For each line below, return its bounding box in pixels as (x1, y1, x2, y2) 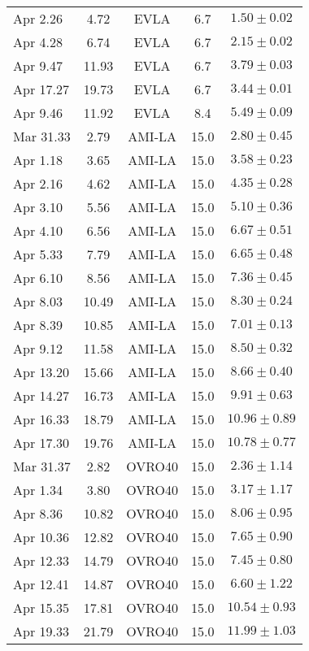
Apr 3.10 (13, 197, 63, 216)
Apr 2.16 (13, 174, 63, 193)
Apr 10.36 (13, 527, 69, 546)
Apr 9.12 (13, 339, 63, 358)
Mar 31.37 (13, 457, 71, 475)
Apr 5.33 (13, 245, 63, 263)
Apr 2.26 (13, 9, 63, 28)
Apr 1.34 (13, 480, 63, 499)
